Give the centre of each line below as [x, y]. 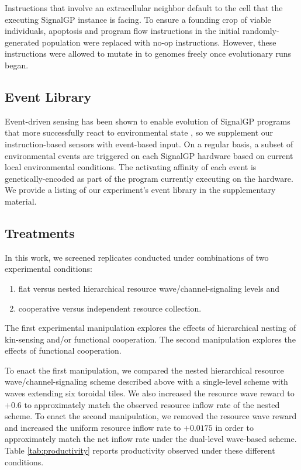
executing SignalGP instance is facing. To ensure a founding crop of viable [138, 19]
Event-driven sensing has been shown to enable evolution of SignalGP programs [148, 121]
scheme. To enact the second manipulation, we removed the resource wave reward [151, 416]
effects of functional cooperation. [63, 350]
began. [17, 65]
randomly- [261, 31]
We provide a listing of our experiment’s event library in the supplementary [140, 190]
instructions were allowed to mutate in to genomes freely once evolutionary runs [148, 53]
